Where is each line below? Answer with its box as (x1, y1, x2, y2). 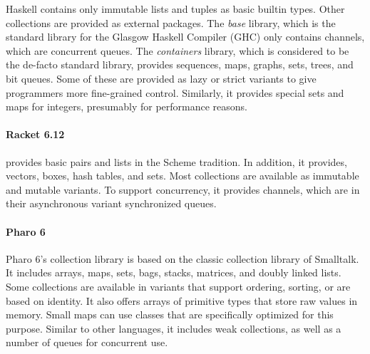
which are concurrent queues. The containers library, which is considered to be (6, 43, 349, 58)
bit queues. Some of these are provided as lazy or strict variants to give (6, 71, 317, 85)
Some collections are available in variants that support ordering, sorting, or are (6, 278, 351, 293)
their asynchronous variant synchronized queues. (6, 196, 217, 211)
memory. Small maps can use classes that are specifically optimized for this (6, 307, 334, 322)
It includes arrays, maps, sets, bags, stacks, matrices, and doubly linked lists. (6, 265, 341, 280)
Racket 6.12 (6, 127, 65, 142)
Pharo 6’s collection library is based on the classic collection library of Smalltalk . (6, 251, 359, 266)
